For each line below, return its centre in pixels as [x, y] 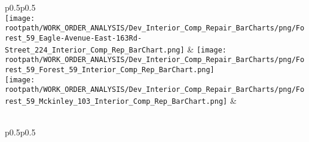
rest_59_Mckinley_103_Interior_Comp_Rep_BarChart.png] [116, 101]
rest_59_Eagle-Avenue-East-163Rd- [74, 38]
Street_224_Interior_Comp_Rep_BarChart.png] [95, 50]
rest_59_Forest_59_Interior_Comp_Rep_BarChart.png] [110, 70]
